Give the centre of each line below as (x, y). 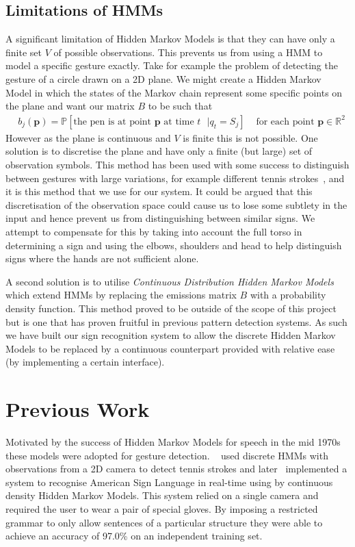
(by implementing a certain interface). (85, 362)
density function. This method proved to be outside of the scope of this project (171, 308)
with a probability (288, 295)
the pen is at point (113, 122)
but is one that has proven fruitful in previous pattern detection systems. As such (176, 321)
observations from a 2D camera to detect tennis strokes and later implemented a (176, 469)
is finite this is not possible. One (250, 137)
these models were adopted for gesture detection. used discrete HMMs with (167, 455)
